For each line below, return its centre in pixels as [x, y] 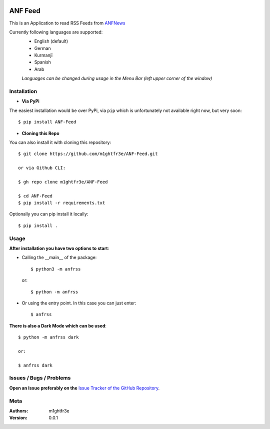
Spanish [42, 62]
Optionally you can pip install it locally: [49, 214]
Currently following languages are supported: [56, 32]
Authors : [19, 410]
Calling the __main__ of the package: [59, 257]
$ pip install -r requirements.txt [62, 203]
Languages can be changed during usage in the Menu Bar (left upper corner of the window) [117, 78]
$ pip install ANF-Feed [47, 122]
